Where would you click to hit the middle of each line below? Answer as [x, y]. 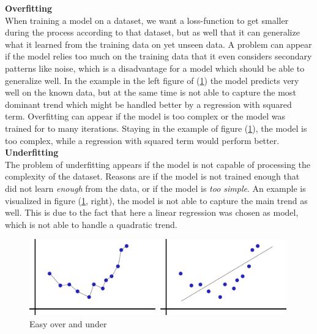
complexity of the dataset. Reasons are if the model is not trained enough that [152, 176]
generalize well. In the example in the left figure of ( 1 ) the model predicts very [152, 80]
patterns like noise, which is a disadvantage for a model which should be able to [155, 68]
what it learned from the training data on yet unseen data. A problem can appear [158, 44]
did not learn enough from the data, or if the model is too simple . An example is [155, 188]
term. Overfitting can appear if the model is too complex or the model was [145, 116]
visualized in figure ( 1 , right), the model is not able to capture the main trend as [156, 200]
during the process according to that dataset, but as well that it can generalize [152, 32]
